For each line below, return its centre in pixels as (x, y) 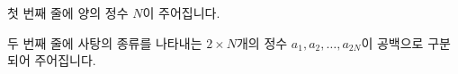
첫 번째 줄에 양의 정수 (68, 12)
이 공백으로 (392, 42)
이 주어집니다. (181, 12)
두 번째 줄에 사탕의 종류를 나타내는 (105, 42)
